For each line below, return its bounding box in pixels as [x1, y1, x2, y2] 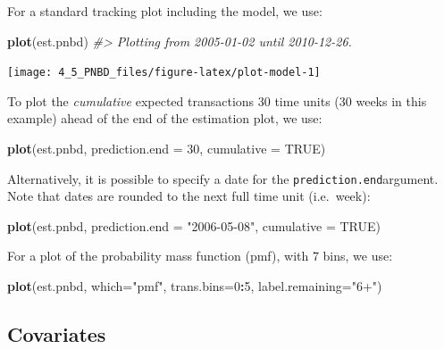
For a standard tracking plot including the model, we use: [7, 2, 323, 20]
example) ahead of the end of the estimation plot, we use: [7, 109, 323, 128]
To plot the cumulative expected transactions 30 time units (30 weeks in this [7, 91, 427, 110]
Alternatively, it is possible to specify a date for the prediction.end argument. [7, 169, 439, 187]
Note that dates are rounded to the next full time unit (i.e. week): [7, 187, 371, 205]
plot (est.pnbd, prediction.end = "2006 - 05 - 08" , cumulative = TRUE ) [7, 216, 381, 235]
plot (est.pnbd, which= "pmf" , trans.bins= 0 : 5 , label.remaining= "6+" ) [7, 277, 382, 295]
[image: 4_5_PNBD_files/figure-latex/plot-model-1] [7, 66, 321, 79]
